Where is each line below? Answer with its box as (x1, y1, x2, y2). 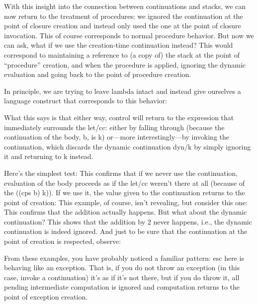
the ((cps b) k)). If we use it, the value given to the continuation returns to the (4, 187, 245, 198)
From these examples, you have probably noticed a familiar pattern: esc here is (4, 252, 244, 263)
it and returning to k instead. (4, 151, 93, 161)
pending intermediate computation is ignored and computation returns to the (4, 282, 240, 292)
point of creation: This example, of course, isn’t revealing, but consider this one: (4, 197, 248, 207)
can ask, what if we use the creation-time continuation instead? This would (4, 40, 233, 50)
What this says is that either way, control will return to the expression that (4, 112, 234, 122)
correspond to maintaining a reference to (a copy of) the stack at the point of (4, 49, 240, 60)
